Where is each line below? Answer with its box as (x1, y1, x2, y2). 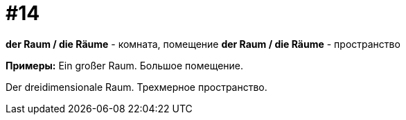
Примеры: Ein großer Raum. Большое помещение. (6, 59, 244, 71)
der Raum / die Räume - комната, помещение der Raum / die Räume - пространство (6, 37, 400, 50)
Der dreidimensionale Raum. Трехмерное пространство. (6, 80, 267, 93)
